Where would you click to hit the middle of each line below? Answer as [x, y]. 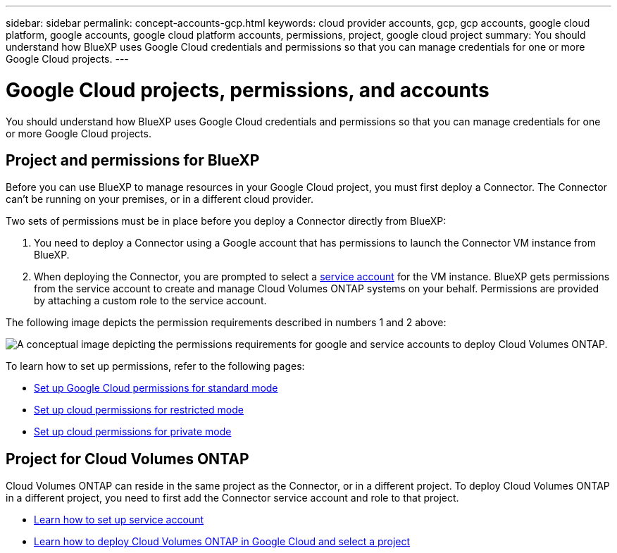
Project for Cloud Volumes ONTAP [127, 459]
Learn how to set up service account [119, 520]
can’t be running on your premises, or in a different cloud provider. [160, 199]
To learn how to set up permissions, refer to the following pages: [155, 366]
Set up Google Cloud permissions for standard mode [156, 388]
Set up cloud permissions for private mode [133, 432]
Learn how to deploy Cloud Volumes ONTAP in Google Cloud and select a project [222, 542]
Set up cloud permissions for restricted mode [139, 410]
